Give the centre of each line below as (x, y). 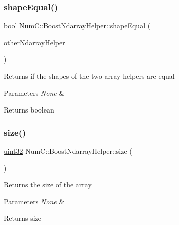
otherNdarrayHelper (35, 42)
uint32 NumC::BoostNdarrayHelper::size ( (68, 151)
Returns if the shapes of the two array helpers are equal (89, 76)
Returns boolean (29, 110)
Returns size (23, 218)
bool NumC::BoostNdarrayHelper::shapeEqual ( (77, 25)
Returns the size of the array (48, 185)
